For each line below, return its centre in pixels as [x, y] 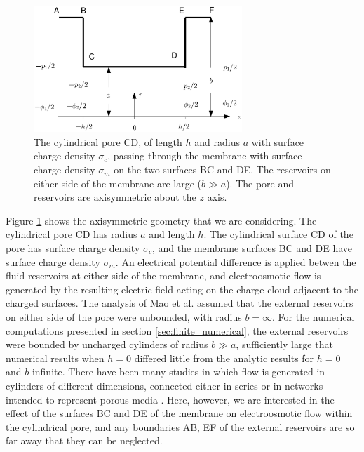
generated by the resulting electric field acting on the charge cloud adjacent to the [182, 289]
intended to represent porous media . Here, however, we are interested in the [170, 399]
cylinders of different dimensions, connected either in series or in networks [164, 385]
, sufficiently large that [284, 344]
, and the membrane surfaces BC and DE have [252, 248]
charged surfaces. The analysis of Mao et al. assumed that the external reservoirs [180, 303]
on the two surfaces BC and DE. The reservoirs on [222, 169]
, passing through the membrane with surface [205, 155]
